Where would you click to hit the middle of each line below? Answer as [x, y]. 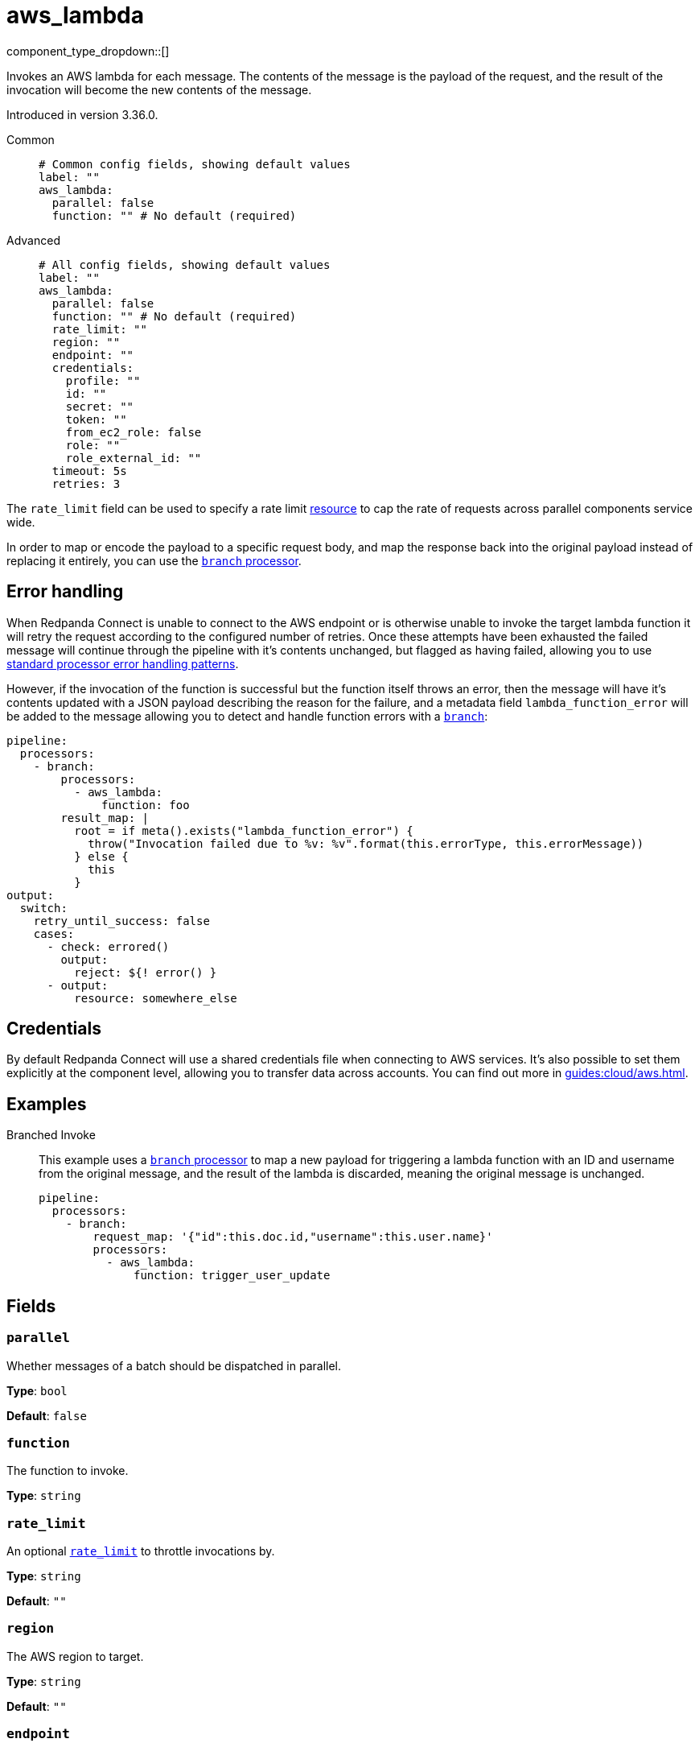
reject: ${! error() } [146, 972]
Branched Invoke [51, 1135]
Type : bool [37, 1390]
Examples [47, 1104]
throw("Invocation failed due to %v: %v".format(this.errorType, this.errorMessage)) [366, 843]
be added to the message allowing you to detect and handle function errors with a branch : [247, 716]
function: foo [146, 805]
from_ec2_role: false [134, 432]
